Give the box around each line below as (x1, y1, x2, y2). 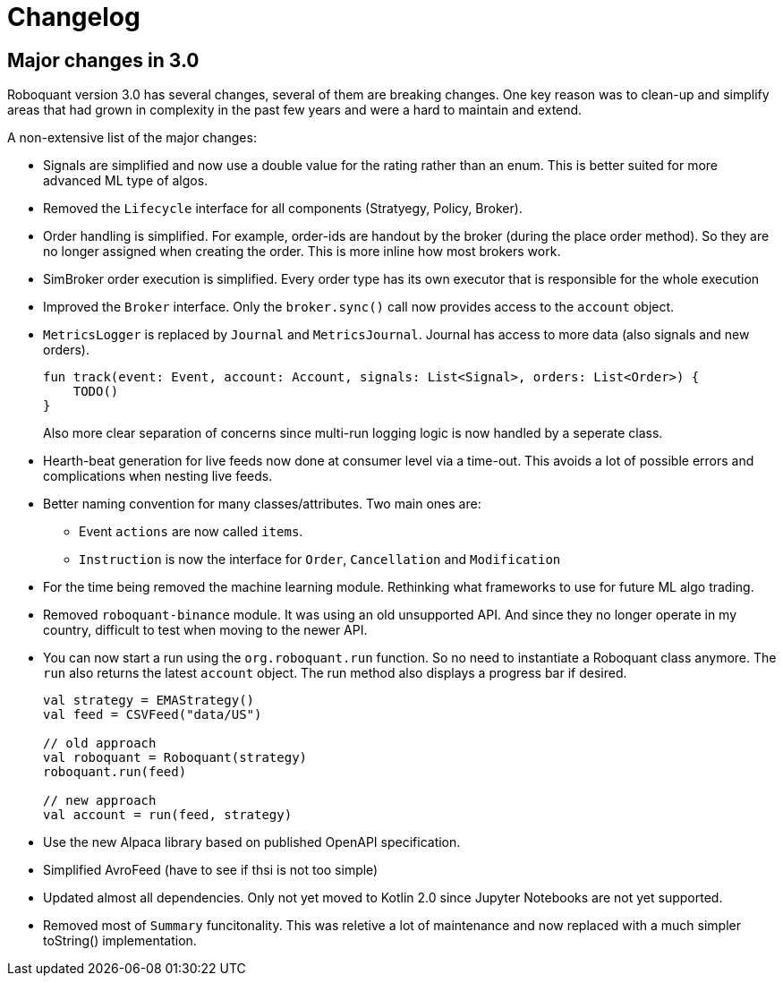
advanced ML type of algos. (43, 173, 209, 189)
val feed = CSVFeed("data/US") (43, 707, 262, 722)
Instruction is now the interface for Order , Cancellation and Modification (79, 551, 561, 568)
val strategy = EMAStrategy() (43, 693, 255, 708)
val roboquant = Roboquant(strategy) (43, 750, 308, 765)
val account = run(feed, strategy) (43, 808, 293, 823)
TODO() (72, 384, 119, 399)
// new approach (43, 793, 157, 808)
